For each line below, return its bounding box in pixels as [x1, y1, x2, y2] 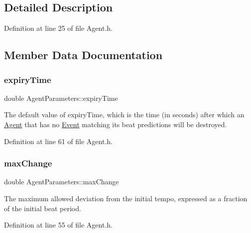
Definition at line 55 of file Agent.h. [4, 220, 113, 230]
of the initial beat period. [4, 203, 81, 213]
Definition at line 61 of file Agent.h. [4, 136, 113, 146]
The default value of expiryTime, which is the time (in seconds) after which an [4, 109, 245, 120]
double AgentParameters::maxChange [4, 176, 119, 187]
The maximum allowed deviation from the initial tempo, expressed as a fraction [4, 193, 248, 203]
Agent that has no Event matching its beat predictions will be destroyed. [4, 119, 227, 129]
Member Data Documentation [4, 47, 163, 63]
